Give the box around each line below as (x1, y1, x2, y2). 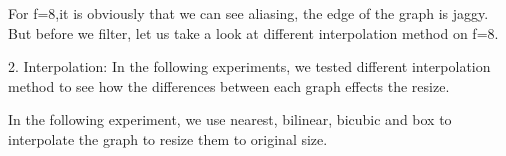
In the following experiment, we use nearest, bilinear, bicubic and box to (8, 109, 452, 130)
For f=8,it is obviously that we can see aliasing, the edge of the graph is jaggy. (8, 3, 489, 23)
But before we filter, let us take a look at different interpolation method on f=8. (8, 22, 499, 43)
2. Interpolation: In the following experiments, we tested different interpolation (8, 56, 491, 77)
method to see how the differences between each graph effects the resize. (8, 75, 450, 96)
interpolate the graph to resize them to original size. (8, 128, 328, 149)
